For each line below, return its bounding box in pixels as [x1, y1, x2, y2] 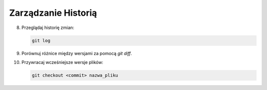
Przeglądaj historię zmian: [21, 25, 74, 30]
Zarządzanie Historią [9, 7, 97, 18]
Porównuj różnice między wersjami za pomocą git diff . [21, 50, 132, 56]
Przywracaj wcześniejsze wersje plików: [21, 59, 103, 65]
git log [32, 37, 50, 43]
